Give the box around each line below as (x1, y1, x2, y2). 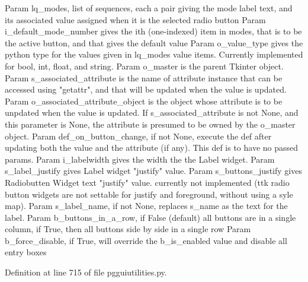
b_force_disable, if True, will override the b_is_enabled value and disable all (5, 234, 287, 246)
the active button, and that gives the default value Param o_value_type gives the (5, 36, 303, 49)
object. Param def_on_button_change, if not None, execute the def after (5, 129, 272, 142)
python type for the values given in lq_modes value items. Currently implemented (5, 48, 303, 61)
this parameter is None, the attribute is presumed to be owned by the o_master (5, 118, 296, 130)
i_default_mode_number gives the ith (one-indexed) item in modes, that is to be (5, 25, 302, 37)
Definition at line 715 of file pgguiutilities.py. (5, 266, 167, 278)
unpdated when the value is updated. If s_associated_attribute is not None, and (5, 106, 299, 119)
